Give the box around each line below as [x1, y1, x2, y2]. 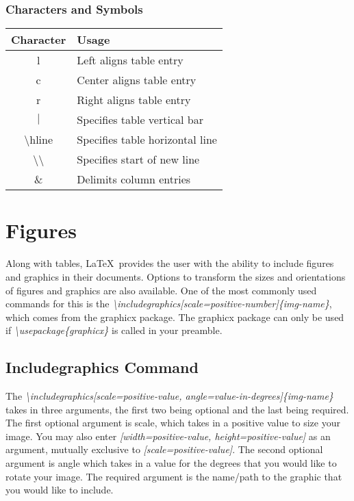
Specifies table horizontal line [77, 131, 217, 148]
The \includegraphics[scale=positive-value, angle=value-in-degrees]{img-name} [5, 389, 333, 403]
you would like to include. [5, 483, 114, 497]
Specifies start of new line [77, 151, 200, 168]
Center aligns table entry [77, 72, 197, 88]
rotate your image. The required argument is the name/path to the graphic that [5, 469, 342, 483]
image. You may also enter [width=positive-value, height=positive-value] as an [5, 428, 331, 443]
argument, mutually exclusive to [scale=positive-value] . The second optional [5, 442, 323, 457]
